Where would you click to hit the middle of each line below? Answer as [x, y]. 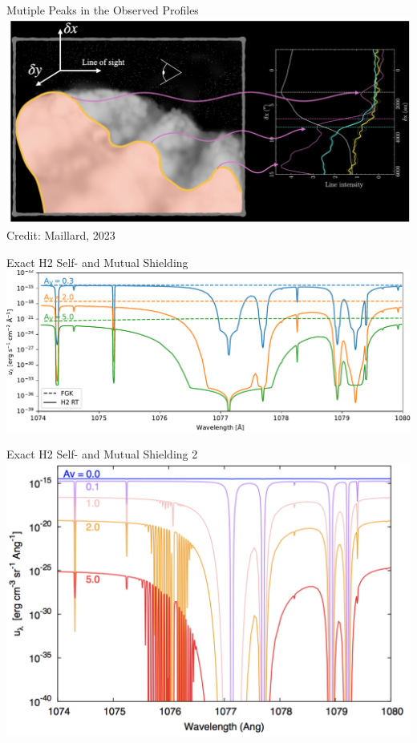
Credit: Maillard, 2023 [61, 235]
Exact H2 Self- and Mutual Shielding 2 [102, 454]
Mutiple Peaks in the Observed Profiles [103, 10]
